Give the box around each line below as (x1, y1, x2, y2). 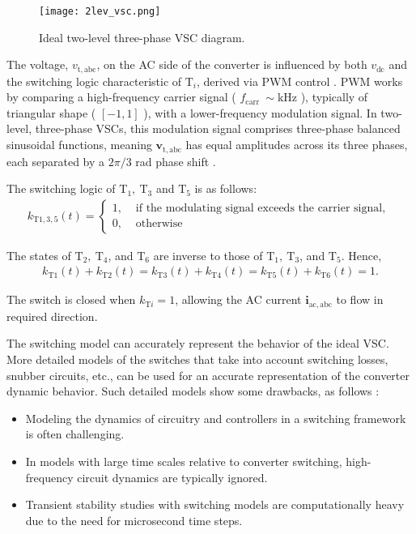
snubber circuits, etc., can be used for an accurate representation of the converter (6, 366, 410, 383)
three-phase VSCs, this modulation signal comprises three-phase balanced (35, 120, 401, 137)
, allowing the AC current (175, 291, 302, 308)
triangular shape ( (6, 104, 96, 121)
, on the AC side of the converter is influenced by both (96, 56, 367, 73)
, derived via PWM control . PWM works (197, 72, 403, 89)
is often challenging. (25, 425, 125, 442)
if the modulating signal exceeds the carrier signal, (135, 203, 386, 215)
